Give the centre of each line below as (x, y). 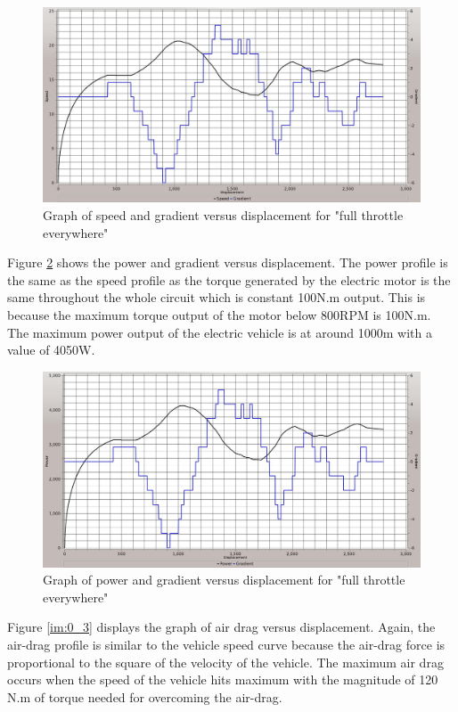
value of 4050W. (51, 350)
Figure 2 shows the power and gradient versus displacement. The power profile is (228, 262)
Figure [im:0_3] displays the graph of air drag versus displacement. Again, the (221, 627)
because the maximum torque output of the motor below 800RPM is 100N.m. (219, 315)
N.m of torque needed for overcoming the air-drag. (145, 696)
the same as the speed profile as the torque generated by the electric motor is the (229, 279)
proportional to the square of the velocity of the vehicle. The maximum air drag (225, 662)
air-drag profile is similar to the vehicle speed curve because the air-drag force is (226, 645)
